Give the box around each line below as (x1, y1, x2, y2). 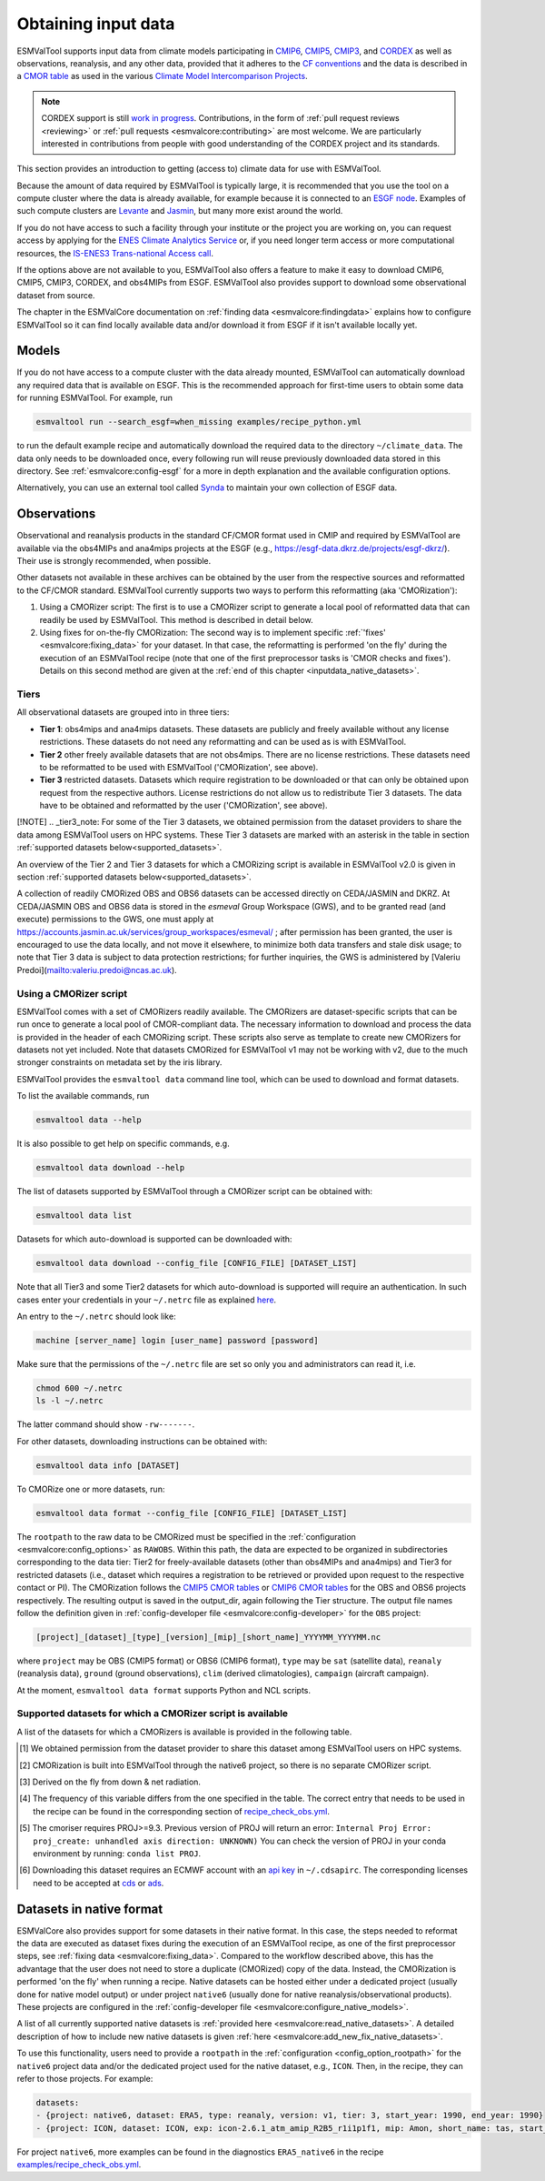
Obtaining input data (16, 14, 175, 34)
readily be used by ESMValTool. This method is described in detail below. (39, 614, 313, 625)
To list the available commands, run (16, 1090, 150, 1101)
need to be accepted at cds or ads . (33, 1877, 164, 1888)
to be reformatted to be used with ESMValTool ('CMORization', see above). (39, 761, 319, 772)
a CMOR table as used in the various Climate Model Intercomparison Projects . (16, 71, 308, 82)
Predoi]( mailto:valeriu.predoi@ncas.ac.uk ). (16, 964, 177, 975)
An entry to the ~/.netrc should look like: (16, 1311, 176, 1322)
